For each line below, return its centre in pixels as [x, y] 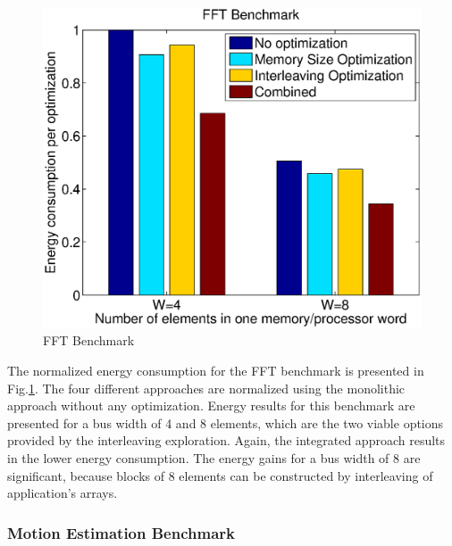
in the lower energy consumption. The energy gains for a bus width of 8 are [214, 457]
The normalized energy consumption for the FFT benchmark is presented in [216, 370]
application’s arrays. [63, 493]
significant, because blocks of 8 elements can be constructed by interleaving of [220, 475]
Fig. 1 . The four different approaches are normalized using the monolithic [206, 388]
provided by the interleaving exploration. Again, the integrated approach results [226, 440]
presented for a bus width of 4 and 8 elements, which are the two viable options [226, 422]
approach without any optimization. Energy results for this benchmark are [211, 405]
